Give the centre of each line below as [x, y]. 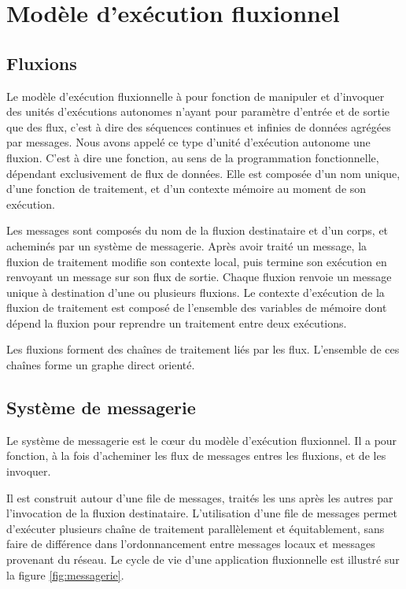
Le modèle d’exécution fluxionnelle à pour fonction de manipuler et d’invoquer [196, 96]
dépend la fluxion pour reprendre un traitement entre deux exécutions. [177, 322]
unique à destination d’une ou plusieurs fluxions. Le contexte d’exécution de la [196, 292]
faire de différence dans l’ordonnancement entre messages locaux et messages [191, 544]
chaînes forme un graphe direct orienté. [101, 365]
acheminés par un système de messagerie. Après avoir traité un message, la [187, 245]
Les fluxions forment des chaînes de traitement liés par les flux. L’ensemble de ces [203, 349]
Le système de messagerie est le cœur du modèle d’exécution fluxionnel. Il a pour [202, 440]
